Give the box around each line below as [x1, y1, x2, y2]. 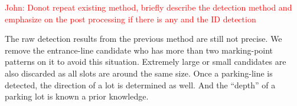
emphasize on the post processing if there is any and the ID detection [5, 12, 256, 25]
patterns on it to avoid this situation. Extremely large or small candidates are [5, 55, 286, 68]
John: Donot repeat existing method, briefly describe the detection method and [5, 1, 292, 13]
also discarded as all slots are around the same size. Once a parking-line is [5, 67, 273, 79]
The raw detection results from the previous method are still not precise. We [5, 32, 282, 45]
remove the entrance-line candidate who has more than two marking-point [5, 44, 273, 56]
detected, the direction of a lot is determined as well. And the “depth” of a [5, 78, 276, 91]
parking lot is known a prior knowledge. [5, 90, 149, 102]
